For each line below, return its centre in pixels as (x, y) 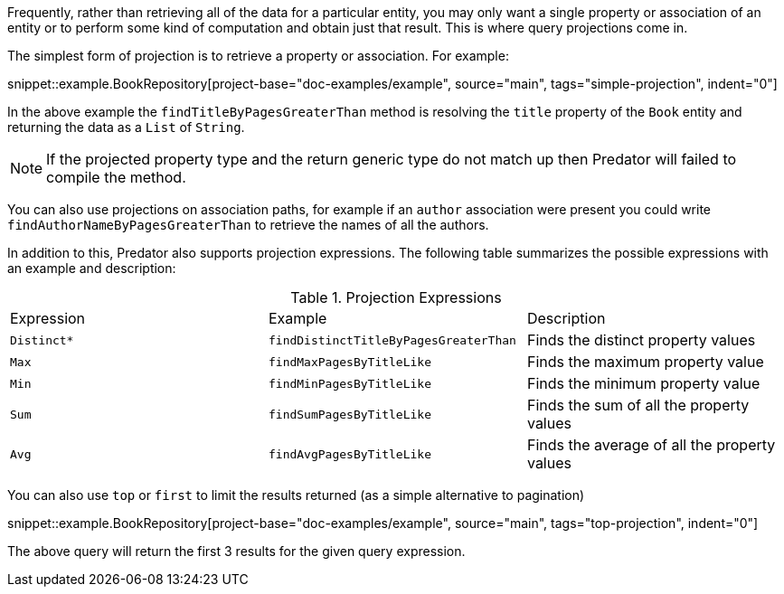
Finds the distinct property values (641, 340)
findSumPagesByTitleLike (349, 414)
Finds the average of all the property (651, 445)
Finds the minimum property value (643, 383)
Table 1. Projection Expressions (396, 297)
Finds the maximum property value (645, 362)
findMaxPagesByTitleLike (349, 362)
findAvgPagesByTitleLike (349, 454)
